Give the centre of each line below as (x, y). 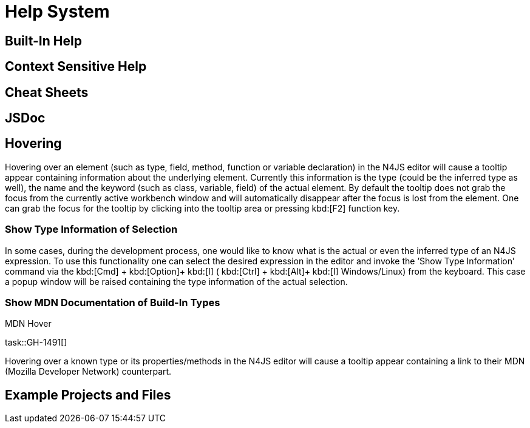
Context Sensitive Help (76, 67)
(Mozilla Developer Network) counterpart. (88, 372)
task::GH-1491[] (36, 343)
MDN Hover (28, 324)
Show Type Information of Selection (91, 229)
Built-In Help (43, 41)
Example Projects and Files (88, 395)
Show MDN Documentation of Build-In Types (113, 302)
